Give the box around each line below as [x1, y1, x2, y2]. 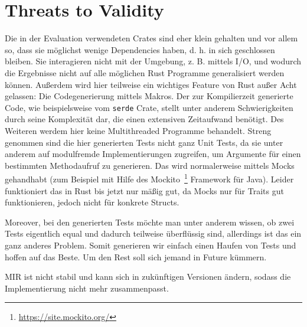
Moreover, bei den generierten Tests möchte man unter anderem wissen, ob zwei [5, 215, 295, 228]
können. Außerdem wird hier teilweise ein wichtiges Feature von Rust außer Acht [5, 78, 297, 90]
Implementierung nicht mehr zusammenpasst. [5, 282, 169, 294]
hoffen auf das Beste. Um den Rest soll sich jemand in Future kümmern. [5, 250, 267, 263]
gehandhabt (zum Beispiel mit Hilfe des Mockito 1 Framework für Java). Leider [5, 171, 294, 185]
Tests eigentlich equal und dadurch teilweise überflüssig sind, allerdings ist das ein [5, 227, 302, 240]
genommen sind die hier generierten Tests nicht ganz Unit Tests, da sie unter [5, 136, 283, 148]
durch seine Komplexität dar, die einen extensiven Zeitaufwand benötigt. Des [5, 113, 284, 125]
